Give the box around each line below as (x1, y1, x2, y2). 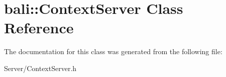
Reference (4, 17, 74, 38)
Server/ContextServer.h (4, 63, 77, 73)
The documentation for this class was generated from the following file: (4, 46, 222, 57)
